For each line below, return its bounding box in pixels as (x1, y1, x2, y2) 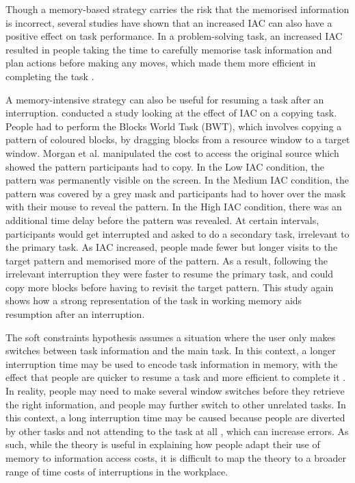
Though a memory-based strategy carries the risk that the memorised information (5, 2, 350, 16)
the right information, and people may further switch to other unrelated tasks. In (5, 397, 346, 411)
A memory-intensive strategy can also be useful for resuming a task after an (5, 92, 324, 106)
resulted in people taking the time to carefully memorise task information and (5, 42, 332, 56)
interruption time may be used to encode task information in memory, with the (5, 356, 338, 371)
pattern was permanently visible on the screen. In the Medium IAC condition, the (5, 173, 350, 187)
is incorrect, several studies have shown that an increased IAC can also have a (5, 15, 332, 29)
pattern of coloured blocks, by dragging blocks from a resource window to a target (5, 132, 350, 147)
